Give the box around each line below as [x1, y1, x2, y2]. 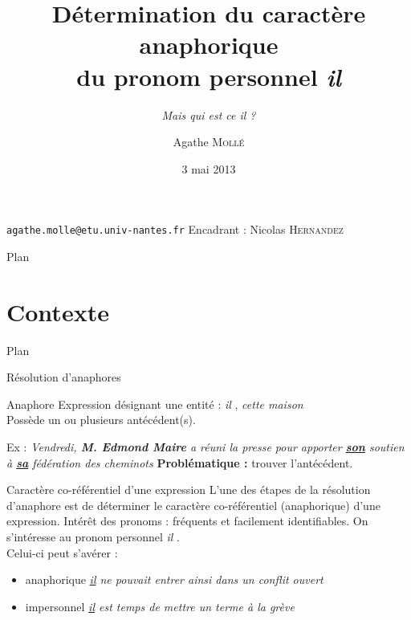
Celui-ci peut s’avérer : [6, 544, 118, 561]
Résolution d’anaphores [6, 369, 121, 385]
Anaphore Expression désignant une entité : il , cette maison [6, 395, 303, 412]
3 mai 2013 [181, 160, 236, 177]
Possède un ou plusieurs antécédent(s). [6, 411, 196, 428]
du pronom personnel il [76, 59, 341, 93]
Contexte [6, 295, 109, 328]
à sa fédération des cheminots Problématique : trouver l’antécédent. [6, 454, 353, 471]
